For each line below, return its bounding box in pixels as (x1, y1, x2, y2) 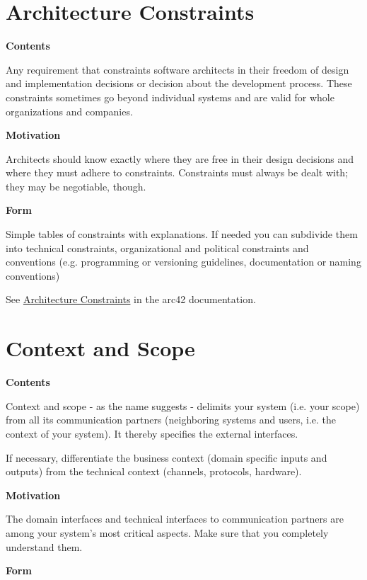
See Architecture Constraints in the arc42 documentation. (6, 292, 256, 307)
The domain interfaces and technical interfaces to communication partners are (6, 511, 344, 526)
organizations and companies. (6, 103, 133, 118)
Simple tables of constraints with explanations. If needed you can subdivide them (6, 227, 358, 241)
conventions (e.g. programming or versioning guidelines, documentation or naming (6, 254, 361, 269)
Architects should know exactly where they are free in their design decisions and (6, 151, 354, 166)
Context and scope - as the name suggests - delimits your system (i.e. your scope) (6, 398, 360, 413)
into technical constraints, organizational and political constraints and (6, 240, 309, 255)
